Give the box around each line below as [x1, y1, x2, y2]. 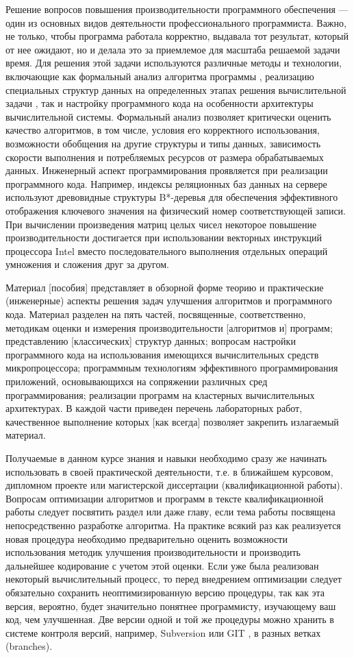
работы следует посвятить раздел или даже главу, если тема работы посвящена [5, 504, 336, 519]
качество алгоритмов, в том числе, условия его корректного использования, [5, 123, 320, 137]
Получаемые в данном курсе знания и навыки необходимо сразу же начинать [5, 451, 327, 465]
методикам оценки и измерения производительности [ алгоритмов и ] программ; [5, 320, 333, 334]
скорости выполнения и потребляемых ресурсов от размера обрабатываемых [5, 149, 324, 164]
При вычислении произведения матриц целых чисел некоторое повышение [5, 217, 317, 231]
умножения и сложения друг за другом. [5, 257, 169, 271]
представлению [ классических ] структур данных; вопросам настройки [5, 334, 296, 348]
